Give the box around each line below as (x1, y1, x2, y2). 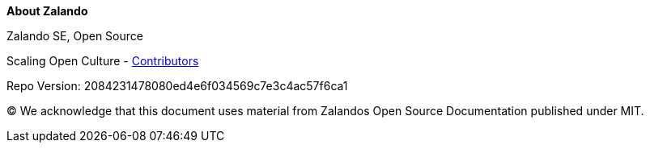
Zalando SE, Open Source (6, 29, 143, 43)
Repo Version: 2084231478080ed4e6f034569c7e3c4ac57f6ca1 (6, 79, 348, 93)
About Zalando (6, 4, 88, 18)
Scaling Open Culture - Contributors (6, 54, 199, 68)
